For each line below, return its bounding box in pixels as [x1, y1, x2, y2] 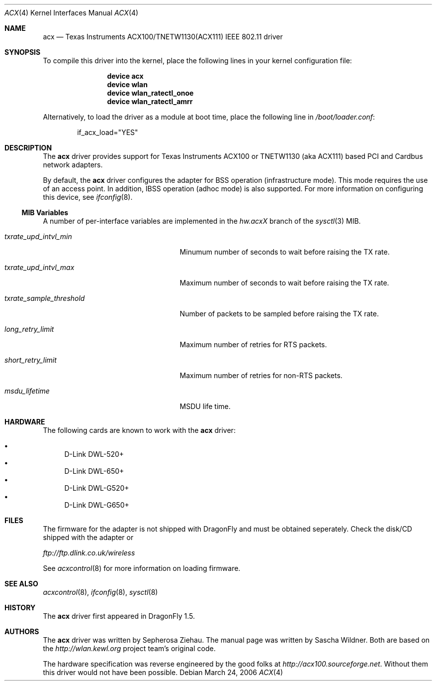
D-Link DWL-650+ [64, 467, 124, 475]
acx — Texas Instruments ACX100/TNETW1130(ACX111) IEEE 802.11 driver [43, 32, 283, 41]
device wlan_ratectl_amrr [107, 97, 193, 106]
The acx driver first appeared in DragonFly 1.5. [43, 612, 195, 620]
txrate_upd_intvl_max [4, 263, 75, 272]
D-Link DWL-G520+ [64, 484, 129, 492]
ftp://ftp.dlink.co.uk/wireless [43, 548, 135, 557]
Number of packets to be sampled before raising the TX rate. [179, 309, 379, 318]
